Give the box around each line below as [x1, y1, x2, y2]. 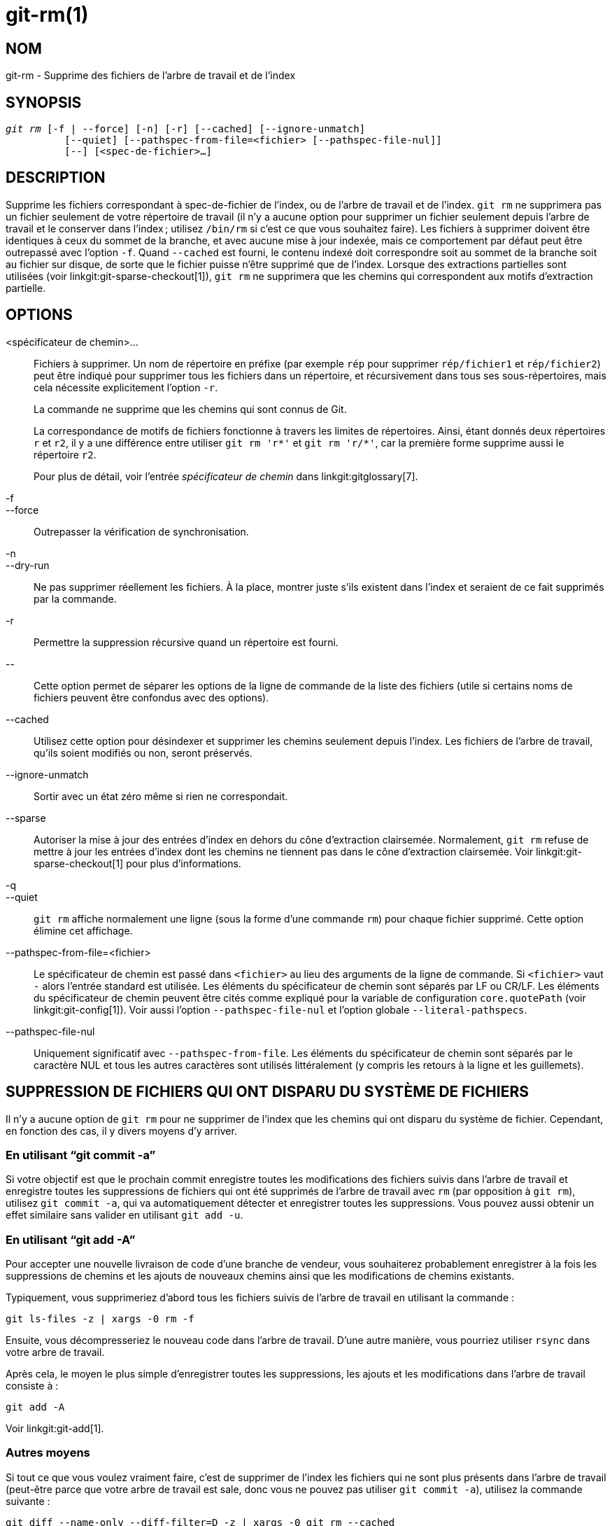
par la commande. [34, 592, 117, 605]
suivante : [6, 1494, 50, 1507]
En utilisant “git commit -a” [6, 1147, 156, 1162]
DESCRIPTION [6, 169, 106, 187]
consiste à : [6, 1380, 59, 1392]
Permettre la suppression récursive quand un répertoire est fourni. [34, 636, 339, 648]
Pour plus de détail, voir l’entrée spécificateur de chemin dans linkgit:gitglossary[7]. [34, 470, 418, 482]
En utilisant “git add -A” [6, 1232, 136, 1247]
